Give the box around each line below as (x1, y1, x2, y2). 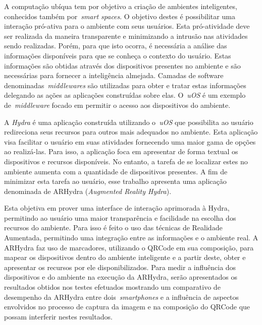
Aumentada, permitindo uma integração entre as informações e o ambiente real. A (4, 232, 258, 243)
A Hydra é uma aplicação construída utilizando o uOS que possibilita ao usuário (4, 116, 253, 127)
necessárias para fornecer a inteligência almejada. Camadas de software (4, 70, 224, 81)
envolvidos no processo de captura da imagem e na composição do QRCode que (4, 301, 250, 312)
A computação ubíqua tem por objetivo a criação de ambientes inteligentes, (4, 1, 237, 11)
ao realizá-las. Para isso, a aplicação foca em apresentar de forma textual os (4, 146, 238, 157)
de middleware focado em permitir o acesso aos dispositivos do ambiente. (4, 99, 231, 110)
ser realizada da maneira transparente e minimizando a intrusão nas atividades (4, 30, 248, 41)
